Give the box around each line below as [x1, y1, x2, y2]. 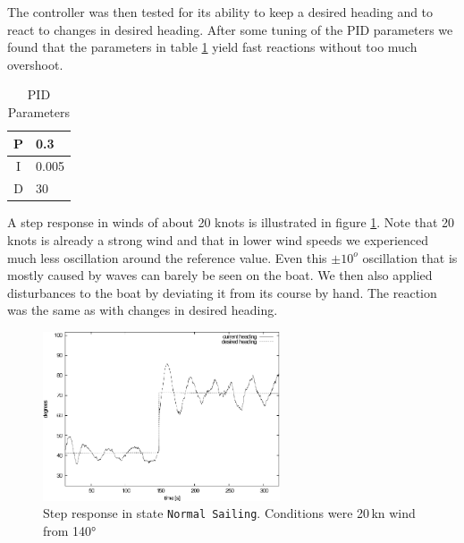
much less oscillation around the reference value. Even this [7, 248, 327, 267]
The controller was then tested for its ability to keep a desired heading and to [7, 3, 434, 21]
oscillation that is [362, 248, 458, 267]
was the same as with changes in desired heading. [7, 301, 278, 319]
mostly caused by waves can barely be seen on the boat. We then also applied [7, 266, 433, 284]
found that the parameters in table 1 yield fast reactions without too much [7, 38, 418, 56]
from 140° [43, 521, 97, 539]
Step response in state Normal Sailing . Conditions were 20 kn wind [43, 504, 416, 522]
